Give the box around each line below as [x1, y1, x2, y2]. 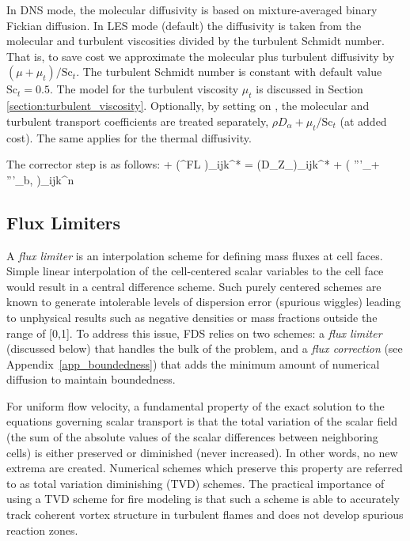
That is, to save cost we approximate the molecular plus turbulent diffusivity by [6, 47, 395, 64]
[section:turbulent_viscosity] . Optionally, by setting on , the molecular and [6, 97, 370, 114]
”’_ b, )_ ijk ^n [6, 171, 74, 187]
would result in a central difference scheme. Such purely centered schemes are [6, 278, 382, 294]
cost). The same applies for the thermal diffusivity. [6, 129, 252, 146]
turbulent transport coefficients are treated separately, [6, 112, 269, 129]
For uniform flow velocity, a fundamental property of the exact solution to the [6, 397, 385, 414]
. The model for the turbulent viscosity [49, 81, 239, 97]
